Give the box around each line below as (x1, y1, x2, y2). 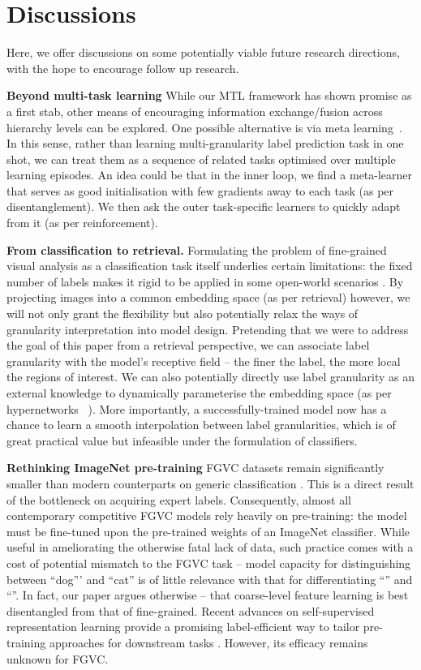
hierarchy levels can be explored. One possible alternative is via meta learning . (6, 118, 402, 135)
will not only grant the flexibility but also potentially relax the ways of (6, 305, 359, 322)
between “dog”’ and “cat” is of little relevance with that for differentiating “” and (6, 570, 413, 587)
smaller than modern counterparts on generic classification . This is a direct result (6, 475, 415, 492)
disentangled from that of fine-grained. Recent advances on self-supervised (6, 602, 375, 619)
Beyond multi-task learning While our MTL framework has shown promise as (6, 87, 412, 104)
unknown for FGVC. (6, 650, 109, 667)
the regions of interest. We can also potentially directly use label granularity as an (6, 368, 415, 385)
